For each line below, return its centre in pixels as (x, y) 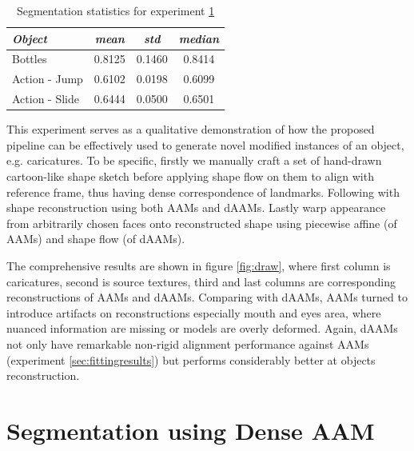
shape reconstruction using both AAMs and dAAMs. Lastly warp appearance (196, 208)
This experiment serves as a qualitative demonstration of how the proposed (191, 129)
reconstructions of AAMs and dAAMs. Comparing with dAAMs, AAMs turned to (207, 297)
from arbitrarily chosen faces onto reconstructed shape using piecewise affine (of (202, 223)
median (199, 38)
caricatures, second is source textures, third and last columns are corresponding (201, 281)
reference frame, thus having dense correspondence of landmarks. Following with (203, 192)
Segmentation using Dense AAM (191, 430)
